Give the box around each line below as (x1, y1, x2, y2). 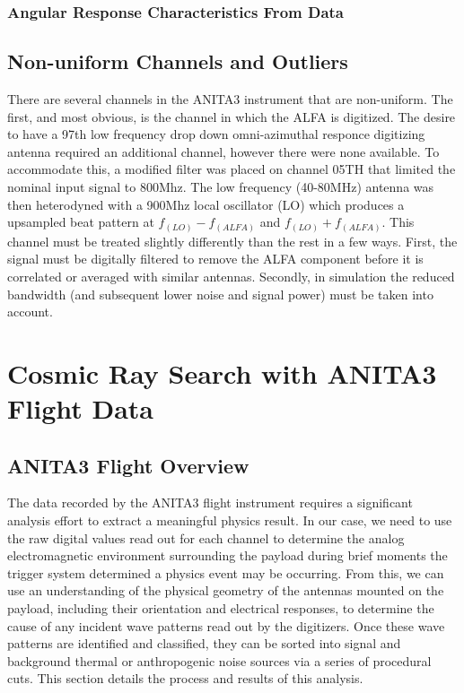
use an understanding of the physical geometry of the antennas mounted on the (7, 581, 444, 600)
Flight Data (7, 390, 153, 427)
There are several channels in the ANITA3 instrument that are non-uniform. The (7, 90, 453, 108)
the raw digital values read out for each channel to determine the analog (7, 528, 405, 547)
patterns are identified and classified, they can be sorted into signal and (7, 634, 401, 653)
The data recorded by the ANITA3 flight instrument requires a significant (7, 493, 413, 512)
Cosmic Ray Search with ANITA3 (7, 354, 437, 391)
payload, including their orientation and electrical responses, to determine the (7, 599, 434, 618)
